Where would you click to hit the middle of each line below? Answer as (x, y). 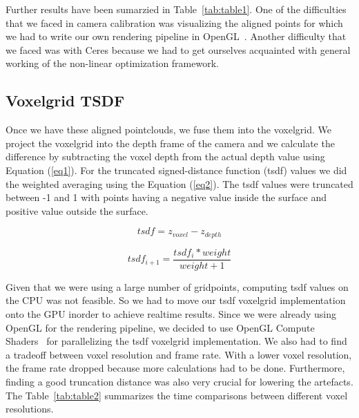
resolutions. (30, 409)
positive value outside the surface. (77, 210)
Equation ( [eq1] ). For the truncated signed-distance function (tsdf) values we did (176, 170)
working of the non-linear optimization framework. (112, 63)
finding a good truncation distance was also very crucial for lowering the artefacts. (179, 381)
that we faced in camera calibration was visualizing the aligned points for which (174, 22)
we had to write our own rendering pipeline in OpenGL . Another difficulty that (176, 36)
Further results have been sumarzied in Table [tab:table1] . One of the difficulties (176, 9)
